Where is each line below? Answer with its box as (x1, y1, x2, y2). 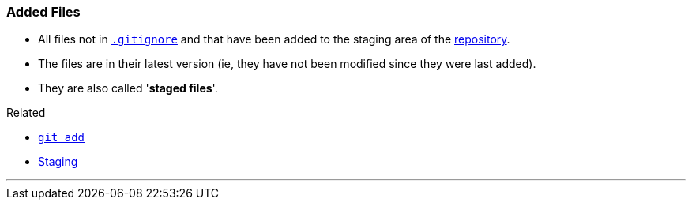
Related (6, 106, 46, 120)
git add (38, 131, 85, 144)
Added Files (6, 4, 81, 20)
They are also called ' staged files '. (38, 81, 218, 96)
